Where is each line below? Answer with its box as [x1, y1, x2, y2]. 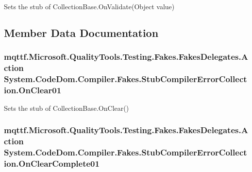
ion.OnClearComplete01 [4, 157, 100, 169]
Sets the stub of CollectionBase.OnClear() [4, 103, 129, 113]
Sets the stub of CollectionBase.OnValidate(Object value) [4, 1, 175, 11]
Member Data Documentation [4, 25, 159, 40]
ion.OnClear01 [4, 84, 62, 96]
